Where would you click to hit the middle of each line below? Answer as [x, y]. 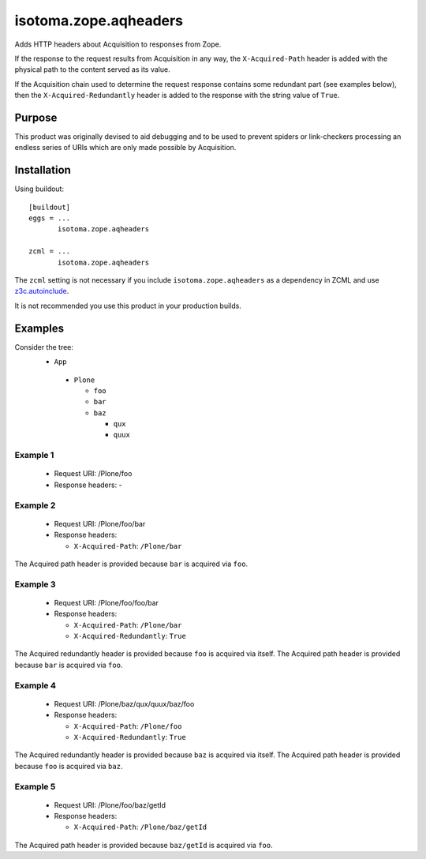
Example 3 [35, 584]
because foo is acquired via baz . [69, 766]
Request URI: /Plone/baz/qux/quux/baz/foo [124, 703]
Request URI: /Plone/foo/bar [100, 523]
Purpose [36, 117]
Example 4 [35, 685]
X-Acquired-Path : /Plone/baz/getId [140, 827]
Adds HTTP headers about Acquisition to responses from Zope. [118, 44]
